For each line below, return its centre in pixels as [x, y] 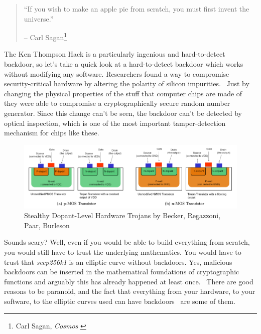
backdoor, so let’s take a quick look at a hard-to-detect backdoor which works [124, 64]
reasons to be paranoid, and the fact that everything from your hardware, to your [130, 291]
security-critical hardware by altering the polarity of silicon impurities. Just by [127, 83]
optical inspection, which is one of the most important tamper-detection [115, 123]
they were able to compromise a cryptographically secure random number [117, 103]
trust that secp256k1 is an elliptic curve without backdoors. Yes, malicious [118, 262]
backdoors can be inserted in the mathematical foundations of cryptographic [122, 272]
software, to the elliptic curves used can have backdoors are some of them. [120, 301]
